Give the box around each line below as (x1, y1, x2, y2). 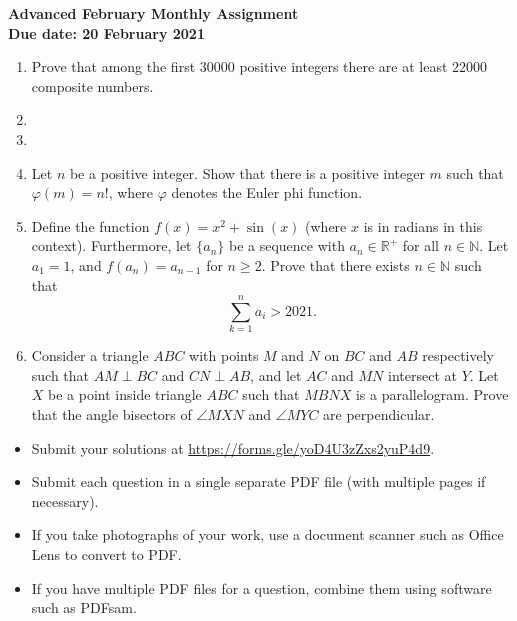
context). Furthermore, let (31, 235, 192, 256)
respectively (422, 345, 494, 366)
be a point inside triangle (48, 384, 202, 405)
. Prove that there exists (261, 254, 410, 275)
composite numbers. (31, 75, 154, 96)
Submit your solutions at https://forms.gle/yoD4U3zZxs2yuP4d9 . (31, 437, 435, 458)
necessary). (31, 490, 99, 511)
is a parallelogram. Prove (355, 384, 509, 405)
